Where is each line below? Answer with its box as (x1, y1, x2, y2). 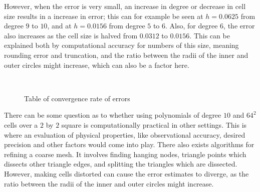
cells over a (4, 119, 38, 130)
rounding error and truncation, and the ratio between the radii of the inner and (4, 49, 248, 60)
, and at (47, 20, 72, 31)
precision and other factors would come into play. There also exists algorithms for (4, 139, 254, 150)
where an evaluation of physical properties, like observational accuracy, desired (4, 129, 245, 140)
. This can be (189, 30, 230, 40)
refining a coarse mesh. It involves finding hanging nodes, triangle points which (4, 149, 246, 159)
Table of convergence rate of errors (24, 93, 130, 103)
